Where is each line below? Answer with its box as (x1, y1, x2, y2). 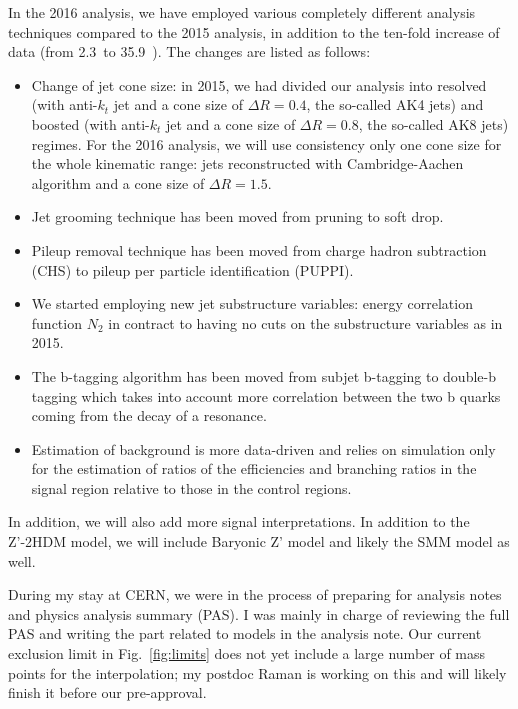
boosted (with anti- (31, 113, 150, 134)
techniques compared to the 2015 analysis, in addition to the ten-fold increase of (8, 21, 500, 42)
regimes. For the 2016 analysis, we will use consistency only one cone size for (31, 133, 502, 154)
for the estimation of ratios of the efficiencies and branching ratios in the (31, 458, 477, 479)
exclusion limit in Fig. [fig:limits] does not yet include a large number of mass (8, 643, 486, 664)
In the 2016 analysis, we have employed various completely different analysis (8, 2, 476, 22)
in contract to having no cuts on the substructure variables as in (108, 312, 503, 333)
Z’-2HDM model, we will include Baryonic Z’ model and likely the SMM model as (8, 531, 510, 552)
